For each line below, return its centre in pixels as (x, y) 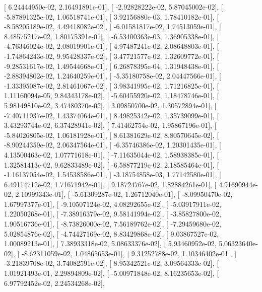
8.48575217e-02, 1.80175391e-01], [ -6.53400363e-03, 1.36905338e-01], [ (112, 36)
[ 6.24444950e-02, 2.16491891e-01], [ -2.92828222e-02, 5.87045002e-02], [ (114, 7)
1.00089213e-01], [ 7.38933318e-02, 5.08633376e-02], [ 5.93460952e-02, (110, 243)
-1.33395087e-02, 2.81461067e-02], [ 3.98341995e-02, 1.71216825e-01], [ (112, 85)
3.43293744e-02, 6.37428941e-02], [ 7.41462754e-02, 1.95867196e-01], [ (110, 125)
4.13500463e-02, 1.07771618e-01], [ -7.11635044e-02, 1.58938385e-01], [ (112, 154)
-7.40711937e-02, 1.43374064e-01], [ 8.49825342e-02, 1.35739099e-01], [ (112, 115)
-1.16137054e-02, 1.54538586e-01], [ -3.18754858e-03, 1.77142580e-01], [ (113, 174)
